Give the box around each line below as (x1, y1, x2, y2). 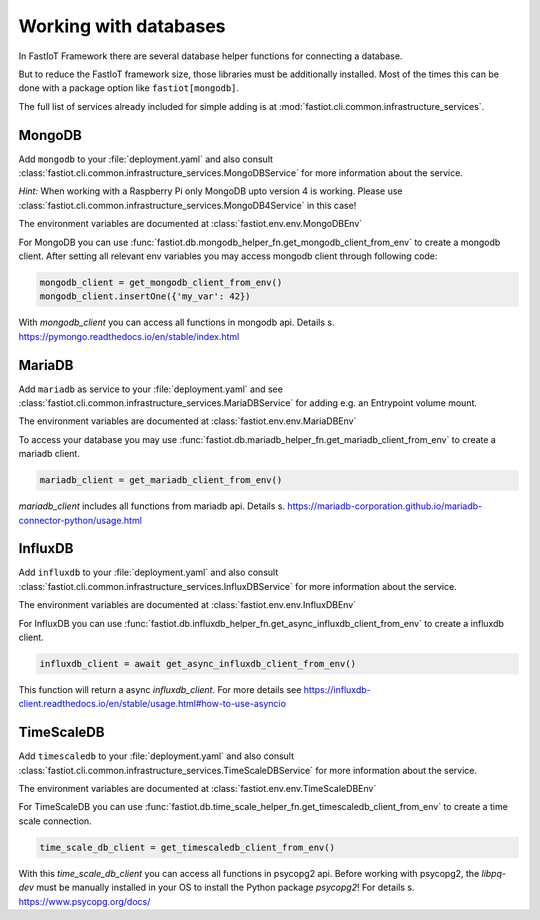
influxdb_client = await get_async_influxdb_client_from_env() (39, 658, 357, 669)
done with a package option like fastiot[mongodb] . (18, 82, 240, 94)
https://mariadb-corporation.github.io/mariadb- (286, 500, 483, 512)
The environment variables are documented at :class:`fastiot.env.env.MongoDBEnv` (18, 218, 363, 230)
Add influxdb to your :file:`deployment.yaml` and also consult (18, 566, 279, 579)
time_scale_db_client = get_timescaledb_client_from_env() (39, 841, 335, 853)
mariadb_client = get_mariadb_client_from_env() (39, 475, 283, 486)
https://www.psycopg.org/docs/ (18, 895, 151, 907)
